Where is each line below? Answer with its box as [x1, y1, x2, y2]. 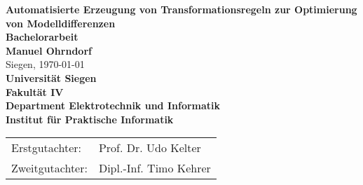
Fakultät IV [6, 84, 64, 99]
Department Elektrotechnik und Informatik [6, 98, 221, 113]
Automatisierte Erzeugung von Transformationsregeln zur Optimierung [6, 2, 357, 16]
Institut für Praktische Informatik [6, 111, 174, 126]
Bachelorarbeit [6, 29, 78, 44]
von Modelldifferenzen [6, 15, 116, 30]
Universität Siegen [6, 70, 97, 85]
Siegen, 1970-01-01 [6, 57, 85, 71]
